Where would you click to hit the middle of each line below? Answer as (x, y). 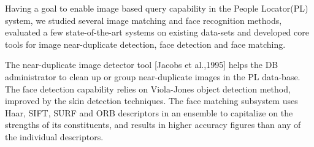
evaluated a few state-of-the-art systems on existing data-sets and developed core (157, 32)
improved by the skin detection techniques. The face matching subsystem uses (151, 101)
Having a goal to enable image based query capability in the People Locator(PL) (157, 8)
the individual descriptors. (54, 136)
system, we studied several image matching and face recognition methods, (144, 20)
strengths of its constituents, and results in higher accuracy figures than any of (153, 125)
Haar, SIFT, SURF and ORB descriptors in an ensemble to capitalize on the (149, 112)
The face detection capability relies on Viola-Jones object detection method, (148, 89)
